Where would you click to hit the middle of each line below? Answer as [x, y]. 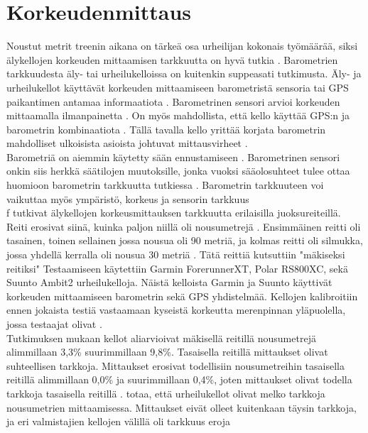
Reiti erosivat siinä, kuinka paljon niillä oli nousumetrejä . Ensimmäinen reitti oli [184, 226]
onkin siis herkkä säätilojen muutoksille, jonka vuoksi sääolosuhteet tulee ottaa [178, 171]
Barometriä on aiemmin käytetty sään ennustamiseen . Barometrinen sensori [173, 157]
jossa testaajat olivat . [54, 324]
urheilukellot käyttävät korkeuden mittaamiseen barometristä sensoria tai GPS [178, 87]
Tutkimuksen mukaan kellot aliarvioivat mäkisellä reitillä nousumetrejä [161, 338]
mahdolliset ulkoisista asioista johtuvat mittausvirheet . [127, 143]
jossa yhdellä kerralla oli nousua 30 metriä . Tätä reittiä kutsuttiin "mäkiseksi [176, 254]
